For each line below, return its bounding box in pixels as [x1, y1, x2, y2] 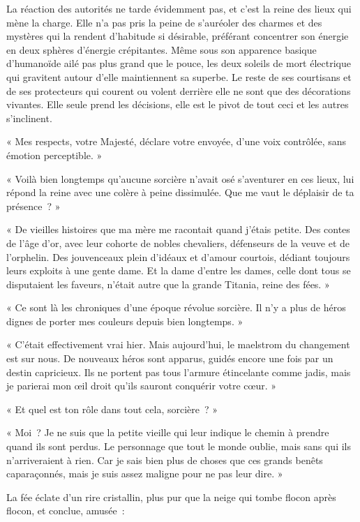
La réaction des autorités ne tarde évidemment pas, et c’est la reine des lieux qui [6, 1, 352, 15]
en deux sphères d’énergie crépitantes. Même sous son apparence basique [6, 42, 317, 57]
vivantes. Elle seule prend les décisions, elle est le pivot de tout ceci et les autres [6, 97, 349, 112]
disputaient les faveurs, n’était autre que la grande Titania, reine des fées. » [6, 276, 330, 291]
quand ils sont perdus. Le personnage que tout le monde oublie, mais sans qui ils [6, 439, 352, 454]
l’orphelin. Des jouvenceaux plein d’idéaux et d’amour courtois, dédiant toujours [6, 249, 350, 264]
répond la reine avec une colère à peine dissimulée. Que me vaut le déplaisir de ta [6, 185, 354, 200]
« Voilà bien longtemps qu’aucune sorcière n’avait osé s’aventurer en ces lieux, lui [6, 171, 354, 186]
